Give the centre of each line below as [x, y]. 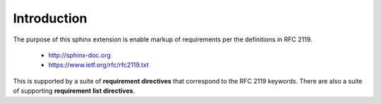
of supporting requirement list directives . [74, 91]
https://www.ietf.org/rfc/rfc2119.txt [99, 65]
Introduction [50, 18]
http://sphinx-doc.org [79, 55]
